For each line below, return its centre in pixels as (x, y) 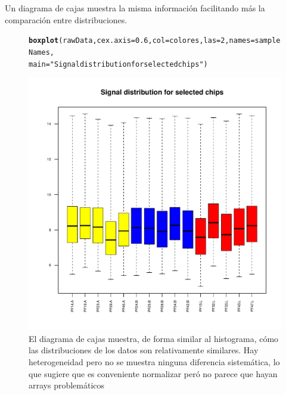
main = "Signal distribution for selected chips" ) (118, 64)
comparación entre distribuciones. (66, 19)
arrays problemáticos (67, 385)
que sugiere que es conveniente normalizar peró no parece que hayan (153, 373)
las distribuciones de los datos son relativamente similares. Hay (144, 350)
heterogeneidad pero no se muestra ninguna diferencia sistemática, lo (154, 361)
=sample (265, 41)
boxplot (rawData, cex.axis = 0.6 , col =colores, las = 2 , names (140, 41)
